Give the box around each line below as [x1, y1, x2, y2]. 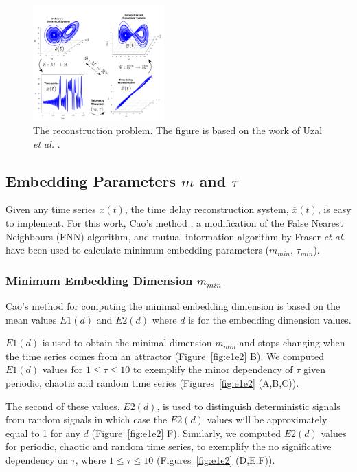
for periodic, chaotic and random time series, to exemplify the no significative [5, 439, 332, 453]
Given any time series [5, 202, 96, 216]
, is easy [317, 202, 352, 216]
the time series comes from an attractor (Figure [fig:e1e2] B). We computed [5, 348, 324, 363]
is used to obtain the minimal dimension [42, 335, 212, 350]
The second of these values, [5, 398, 120, 413]
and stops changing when [239, 335, 345, 350]
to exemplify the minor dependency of [133, 362, 293, 377]
